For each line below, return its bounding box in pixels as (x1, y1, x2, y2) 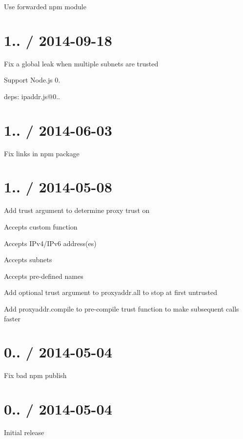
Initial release (4, 427, 44, 437)
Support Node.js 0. (4, 75, 61, 85)
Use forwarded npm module (4, 1, 86, 11)
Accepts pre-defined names (4, 271, 83, 281)
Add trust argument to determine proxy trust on (4, 205, 150, 215)
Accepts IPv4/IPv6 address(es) (4, 238, 97, 248)
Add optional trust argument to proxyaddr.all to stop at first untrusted (4, 287, 217, 297)
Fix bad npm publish (4, 370, 67, 380)
